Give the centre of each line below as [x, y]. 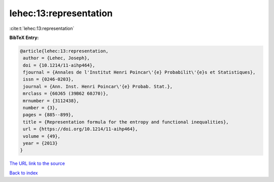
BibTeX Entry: [24, 38]
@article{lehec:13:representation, [64, 51]
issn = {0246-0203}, [48, 79]
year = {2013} [40, 143]
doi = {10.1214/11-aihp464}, [59, 65]
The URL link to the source [37, 163]
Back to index [24, 173]
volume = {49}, [42, 136]
